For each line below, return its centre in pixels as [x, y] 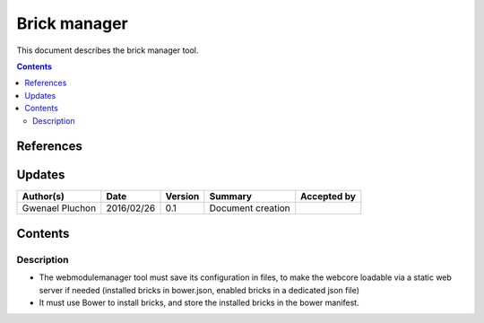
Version [182, 196]
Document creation [250, 208]
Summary [231, 196]
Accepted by [328, 196]
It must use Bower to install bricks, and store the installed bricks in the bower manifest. [199, 302]
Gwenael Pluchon [59, 208]
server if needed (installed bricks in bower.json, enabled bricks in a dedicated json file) [199, 290]
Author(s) [43, 196]
